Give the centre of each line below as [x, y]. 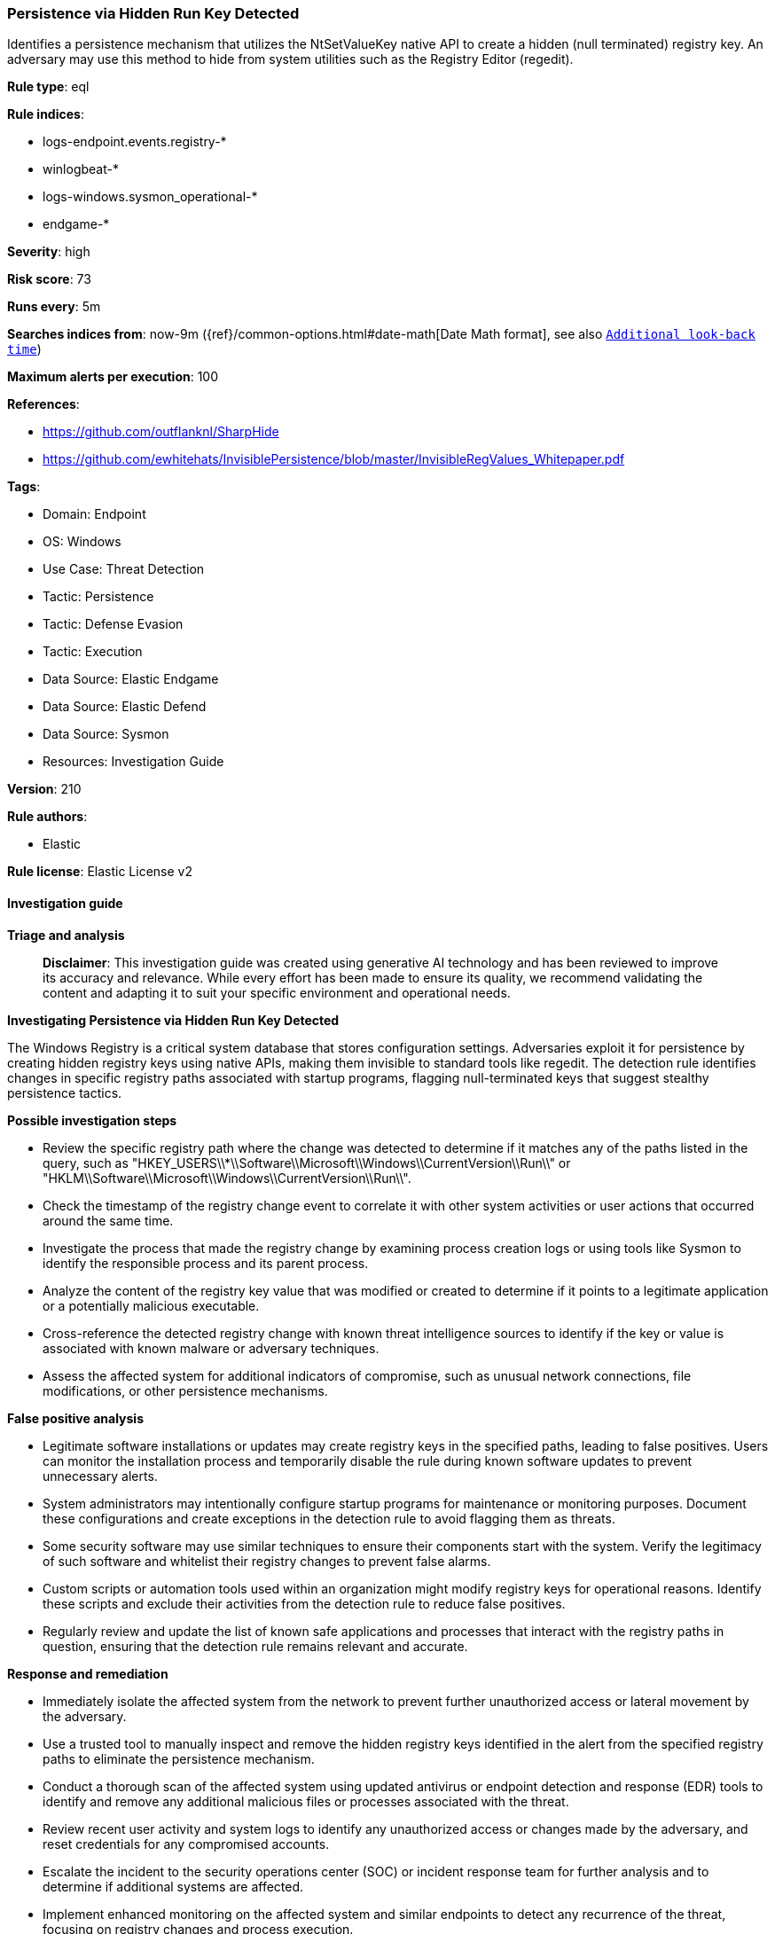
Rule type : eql [48, 87]
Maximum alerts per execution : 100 [113, 377]
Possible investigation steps [92, 1120]
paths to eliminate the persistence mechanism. [179, 1758]
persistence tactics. [65, 1092]
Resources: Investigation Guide [133, 762]
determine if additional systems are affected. [173, 1886]
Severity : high [49, 252]
